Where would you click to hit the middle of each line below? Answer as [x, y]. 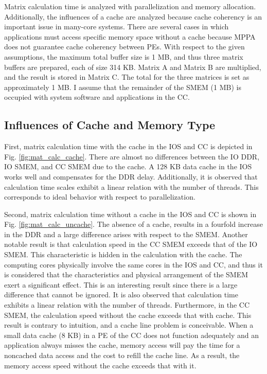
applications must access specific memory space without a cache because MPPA [130, 36]
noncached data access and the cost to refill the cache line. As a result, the [122, 355]
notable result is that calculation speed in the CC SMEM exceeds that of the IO [131, 244]
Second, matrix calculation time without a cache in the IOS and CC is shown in [130, 214]
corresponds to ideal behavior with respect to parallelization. [100, 197]
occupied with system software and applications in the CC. [97, 97]
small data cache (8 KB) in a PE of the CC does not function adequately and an [132, 335]
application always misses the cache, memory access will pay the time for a [122, 345]
